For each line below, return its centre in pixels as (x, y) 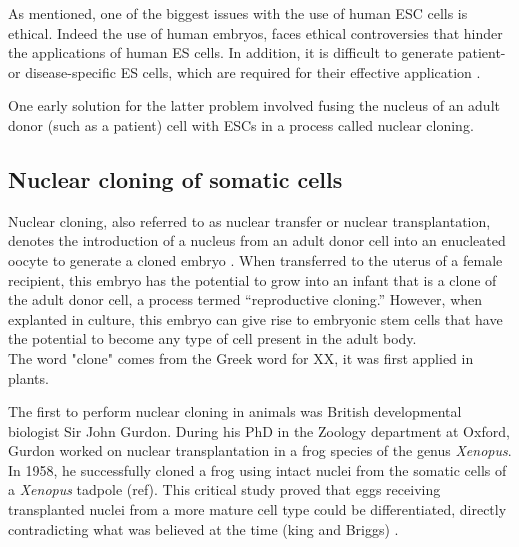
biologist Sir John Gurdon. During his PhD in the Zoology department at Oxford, (259, 430)
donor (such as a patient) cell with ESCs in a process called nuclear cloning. (241, 124)
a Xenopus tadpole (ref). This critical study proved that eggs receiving (224, 489)
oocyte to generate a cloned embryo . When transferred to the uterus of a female (255, 259)
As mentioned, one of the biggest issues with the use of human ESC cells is (238, 13)
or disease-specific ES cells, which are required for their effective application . (244, 71)
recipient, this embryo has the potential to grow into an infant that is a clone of (252, 279)
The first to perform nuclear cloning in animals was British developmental (235, 411)
